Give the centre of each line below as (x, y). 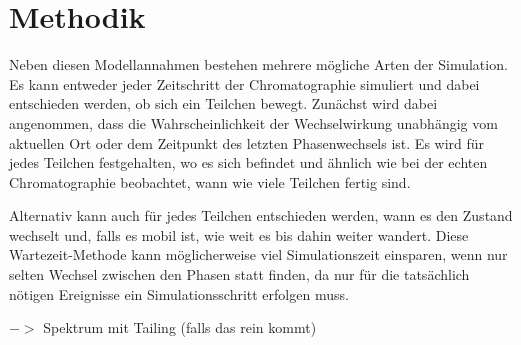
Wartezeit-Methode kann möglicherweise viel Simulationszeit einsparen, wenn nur (258, 254)
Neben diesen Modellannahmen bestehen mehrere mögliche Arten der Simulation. (258, 64)
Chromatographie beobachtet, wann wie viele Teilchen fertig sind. (210, 181)
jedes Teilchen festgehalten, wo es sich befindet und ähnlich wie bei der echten (248, 162)
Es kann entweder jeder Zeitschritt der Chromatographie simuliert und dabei (244, 83)
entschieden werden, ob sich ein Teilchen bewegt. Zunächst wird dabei (223, 103)
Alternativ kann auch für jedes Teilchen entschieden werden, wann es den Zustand (261, 215)
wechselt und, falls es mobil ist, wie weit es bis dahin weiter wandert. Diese (239, 234)
